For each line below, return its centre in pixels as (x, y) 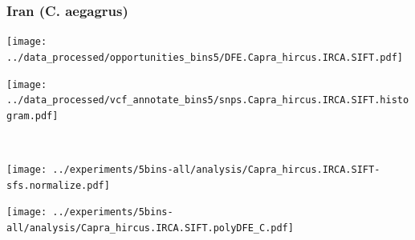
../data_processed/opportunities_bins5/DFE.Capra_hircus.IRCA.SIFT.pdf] (205, 57)
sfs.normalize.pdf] (58, 185)
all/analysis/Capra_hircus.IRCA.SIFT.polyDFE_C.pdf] (150, 228)
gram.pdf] (33, 116)
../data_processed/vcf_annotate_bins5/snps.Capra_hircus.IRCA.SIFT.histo (208, 100)
